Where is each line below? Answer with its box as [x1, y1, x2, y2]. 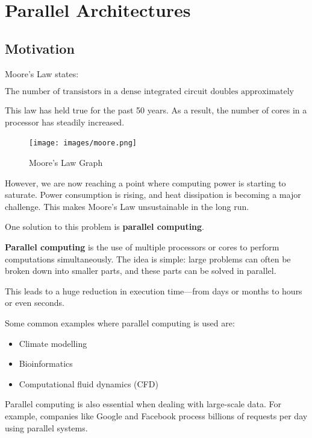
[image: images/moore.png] [29, 139, 137, 148]
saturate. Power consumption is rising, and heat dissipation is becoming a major [5, 188, 301, 201]
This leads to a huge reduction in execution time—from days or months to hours [5, 284, 302, 297]
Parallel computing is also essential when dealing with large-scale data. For [5, 398, 281, 410]
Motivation [5, 39, 75, 57]
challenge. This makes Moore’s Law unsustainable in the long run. [5, 200, 249, 212]
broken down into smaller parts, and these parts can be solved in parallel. [5, 264, 276, 277]
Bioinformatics [19, 357, 73, 370]
